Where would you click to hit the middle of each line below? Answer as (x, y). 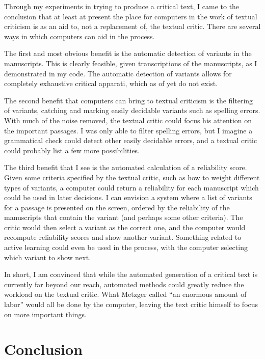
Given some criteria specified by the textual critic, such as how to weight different (132, 177)
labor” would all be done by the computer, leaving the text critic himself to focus (131, 304)
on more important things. (45, 314)
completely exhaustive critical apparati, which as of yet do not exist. (111, 83)
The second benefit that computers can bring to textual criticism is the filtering (129, 100)
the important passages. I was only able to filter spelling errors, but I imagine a (128, 130)
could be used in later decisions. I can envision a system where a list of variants (128, 197)
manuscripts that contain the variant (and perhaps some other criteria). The (124, 217)
